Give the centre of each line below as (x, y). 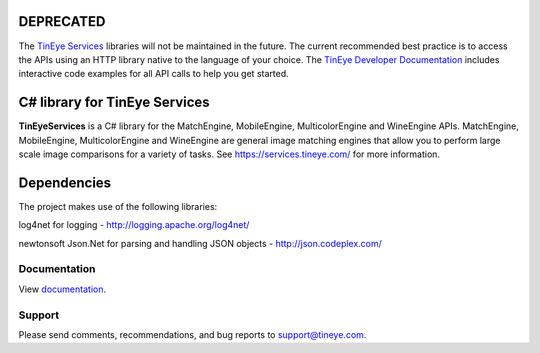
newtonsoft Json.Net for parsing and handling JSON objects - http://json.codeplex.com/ (200, 243)
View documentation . (62, 289)
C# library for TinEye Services (114, 102)
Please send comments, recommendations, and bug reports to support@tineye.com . (192, 334)
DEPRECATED (62, 21)
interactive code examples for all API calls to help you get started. (153, 74)
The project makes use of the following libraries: (118, 206)
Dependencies (65, 182)
